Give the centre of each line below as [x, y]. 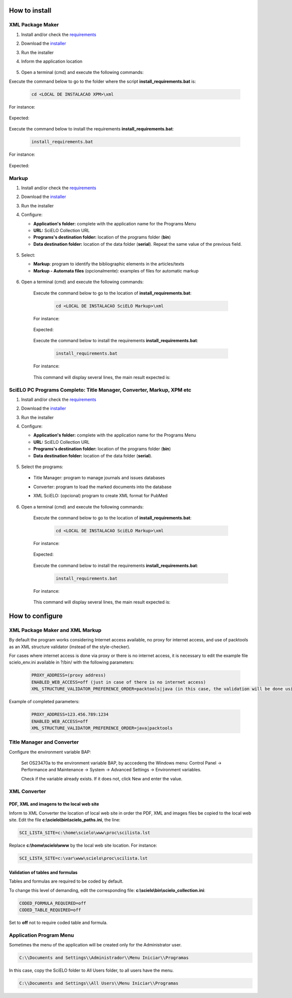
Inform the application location [52, 61]
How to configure [36, 616]
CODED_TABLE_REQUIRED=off [50, 910]
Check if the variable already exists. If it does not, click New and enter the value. [102, 779]
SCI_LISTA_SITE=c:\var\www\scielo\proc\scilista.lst [83, 858]
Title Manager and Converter [44, 742]
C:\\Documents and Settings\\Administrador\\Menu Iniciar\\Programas [104, 958]
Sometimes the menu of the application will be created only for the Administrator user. [95, 945]
